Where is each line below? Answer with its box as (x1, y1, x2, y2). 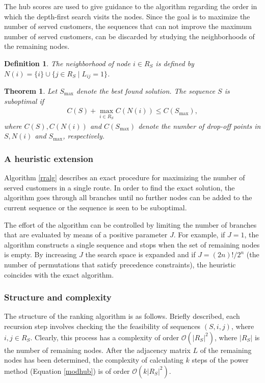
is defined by (155, 58, 194, 68)
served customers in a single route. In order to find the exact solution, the (4, 182, 235, 193)
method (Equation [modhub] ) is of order (4, 365, 130, 376)
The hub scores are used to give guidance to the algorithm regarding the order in (4, 1, 257, 11)
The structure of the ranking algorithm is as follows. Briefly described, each (4, 311, 240, 321)
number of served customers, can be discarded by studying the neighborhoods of (4, 31, 255, 41)
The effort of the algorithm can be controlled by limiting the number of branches (4, 219, 257, 230)
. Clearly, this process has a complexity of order (30, 332, 179, 342)
